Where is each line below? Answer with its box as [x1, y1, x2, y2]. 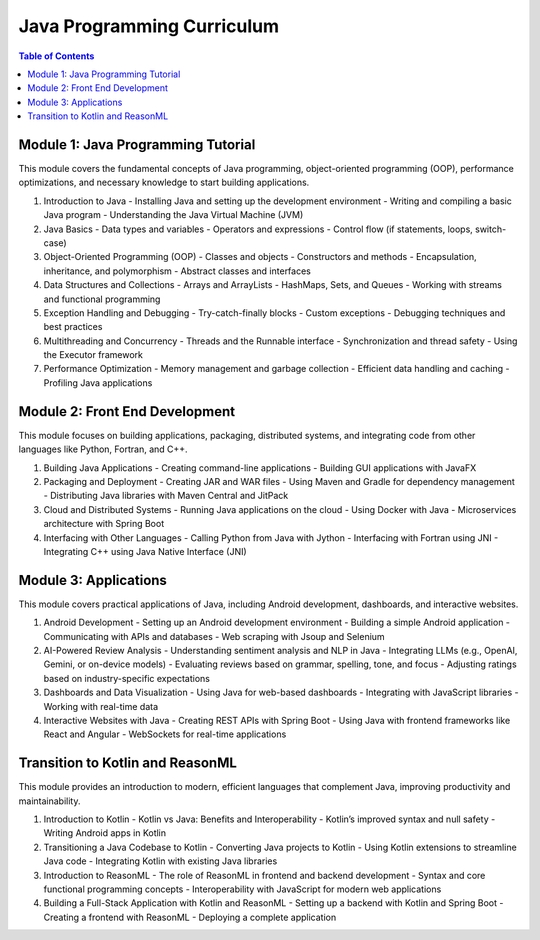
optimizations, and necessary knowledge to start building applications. [18, 176, 310, 189]
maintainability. [18, 795, 81, 807]
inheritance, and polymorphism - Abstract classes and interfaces [43, 265, 312, 277]
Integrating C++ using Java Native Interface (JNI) [43, 545, 247, 557]
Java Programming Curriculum [18, 15, 280, 37]
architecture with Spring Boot [43, 518, 165, 530]
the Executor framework [43, 349, 144, 361]
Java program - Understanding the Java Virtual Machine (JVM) [43, 209, 304, 221]
